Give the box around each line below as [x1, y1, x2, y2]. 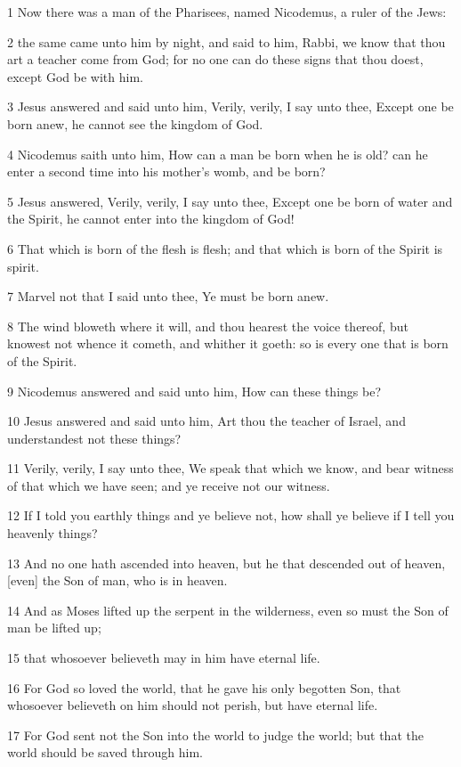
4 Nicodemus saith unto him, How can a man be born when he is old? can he [7, 144, 428, 163]
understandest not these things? [7, 428, 182, 447]
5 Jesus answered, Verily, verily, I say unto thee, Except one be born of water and [7, 192, 453, 210]
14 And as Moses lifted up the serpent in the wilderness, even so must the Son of [7, 600, 449, 619]
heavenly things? [7, 524, 98, 543]
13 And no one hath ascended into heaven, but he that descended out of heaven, [7, 553, 446, 572]
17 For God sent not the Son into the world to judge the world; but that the [7, 725, 424, 744]
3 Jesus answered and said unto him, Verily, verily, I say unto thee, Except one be [7, 97, 454, 116]
